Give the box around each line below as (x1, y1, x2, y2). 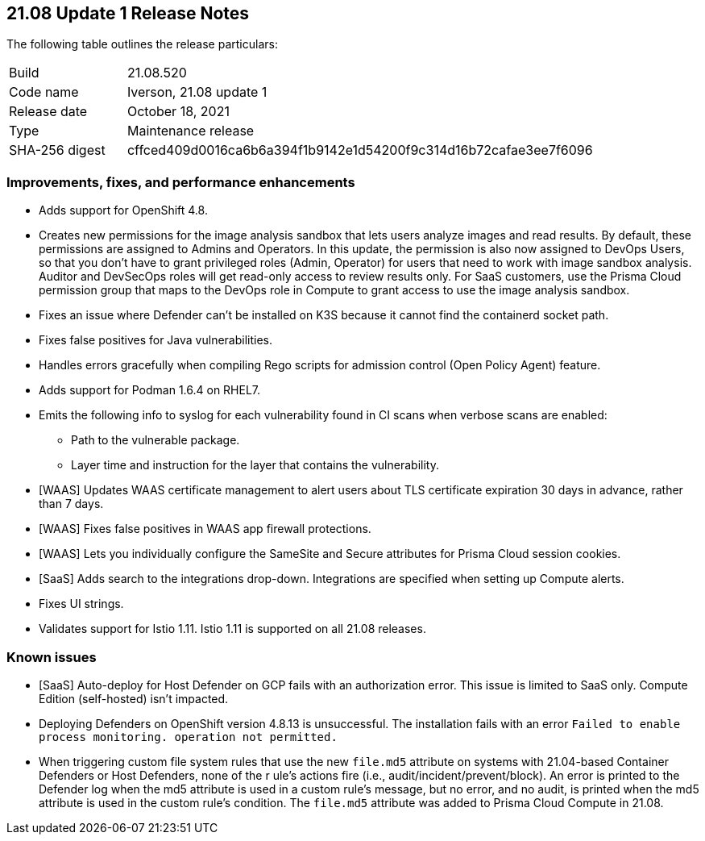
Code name (9, 84, 79, 101)
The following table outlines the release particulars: (6, 37, 278, 52)
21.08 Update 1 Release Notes (6, 3, 250, 23)
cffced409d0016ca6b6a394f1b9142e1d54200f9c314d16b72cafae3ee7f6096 (126, 142, 593, 159)
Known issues (6, 648, 97, 665)
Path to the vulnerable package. (71, 433, 240, 448)
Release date (9, 103, 88, 120)
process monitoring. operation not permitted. (39, 730, 338, 743)
